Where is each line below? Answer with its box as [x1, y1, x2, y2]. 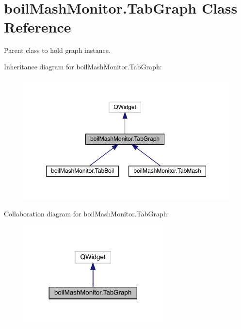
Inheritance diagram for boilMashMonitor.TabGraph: [4, 61, 162, 71]
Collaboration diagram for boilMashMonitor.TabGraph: [4, 208, 169, 218]
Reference [4, 17, 71, 37]
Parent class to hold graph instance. [4, 45, 111, 55]
